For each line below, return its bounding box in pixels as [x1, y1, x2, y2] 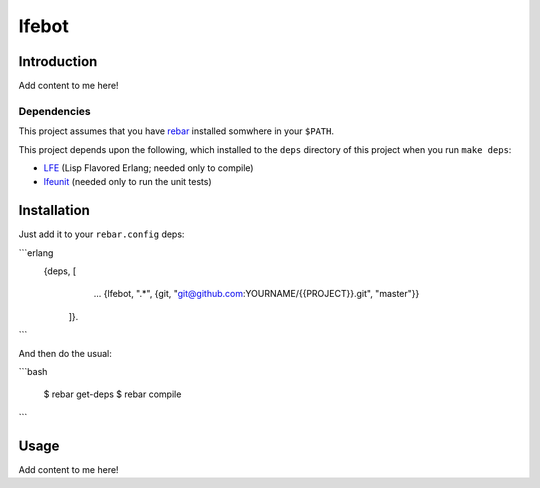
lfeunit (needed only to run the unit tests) [43, 176, 212, 188]
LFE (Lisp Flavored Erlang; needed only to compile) [43, 161, 254, 174]
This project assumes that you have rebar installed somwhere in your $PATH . [18, 125, 335, 137]
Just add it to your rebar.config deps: [18, 228, 185, 240]
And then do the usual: [18, 347, 112, 359]
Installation [18, 202, 90, 219]
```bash [18, 366, 48, 378]
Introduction [18, 53, 98, 70]
